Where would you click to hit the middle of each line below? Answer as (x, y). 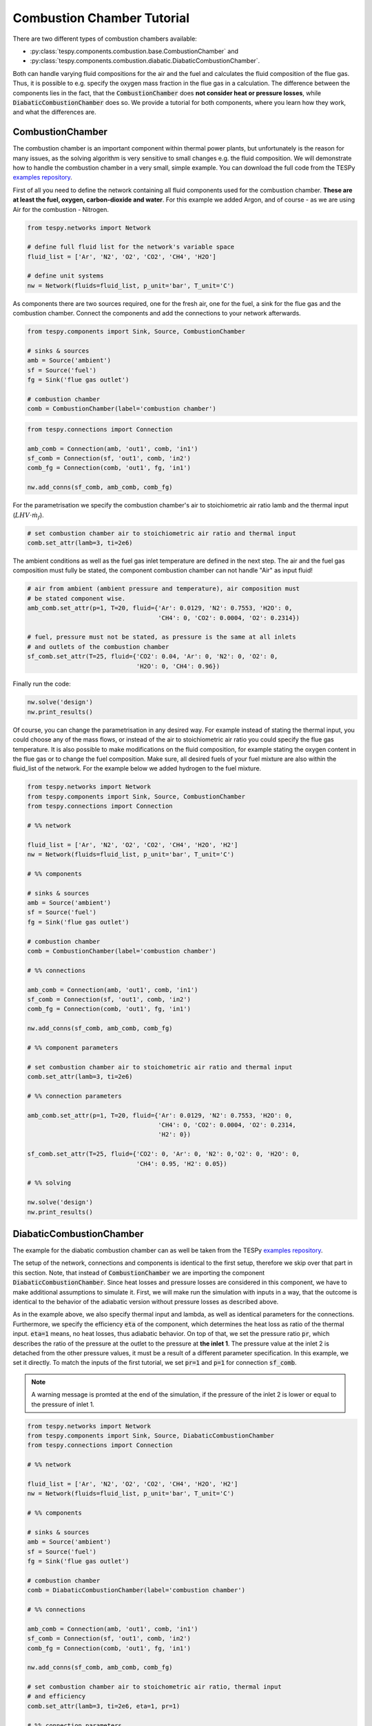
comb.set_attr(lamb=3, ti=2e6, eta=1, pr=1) (104, 1706)
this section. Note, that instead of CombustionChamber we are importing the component (139, 1272)
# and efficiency (56, 1696)
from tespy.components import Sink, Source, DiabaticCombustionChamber (151, 1435)
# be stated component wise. (76, 598)
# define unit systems (65, 276)
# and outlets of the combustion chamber (98, 647)
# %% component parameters (73, 1047)
